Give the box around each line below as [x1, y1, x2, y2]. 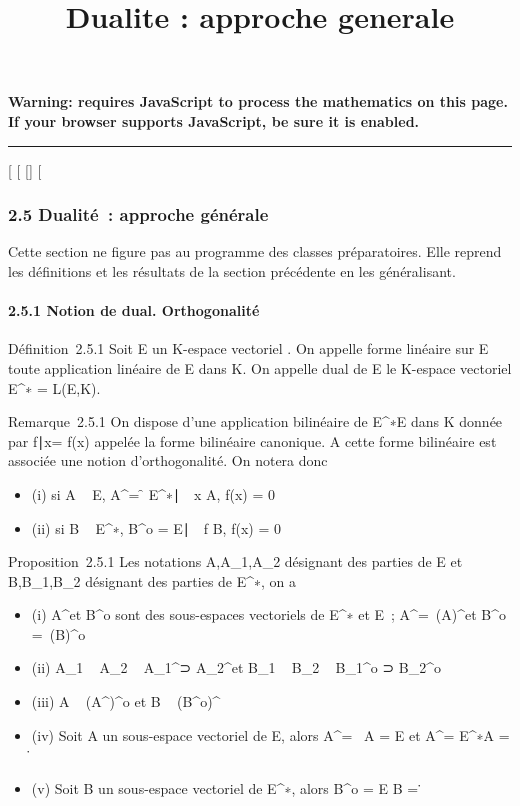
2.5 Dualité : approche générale [8, 202, 269, 227]
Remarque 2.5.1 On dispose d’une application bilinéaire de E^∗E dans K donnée [8, 411, 503, 432]
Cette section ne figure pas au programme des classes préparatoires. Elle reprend [8, 241, 502, 262]
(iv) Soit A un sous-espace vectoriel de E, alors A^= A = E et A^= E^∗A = [31, 724, 510, 745]
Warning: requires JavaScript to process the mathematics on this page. [8, 91, 508, 112]
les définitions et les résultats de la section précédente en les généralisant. [8, 260, 456, 281]
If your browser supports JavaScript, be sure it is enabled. [8, 110, 420, 131]
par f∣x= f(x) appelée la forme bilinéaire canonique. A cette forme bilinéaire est [8, 430, 497, 451]
